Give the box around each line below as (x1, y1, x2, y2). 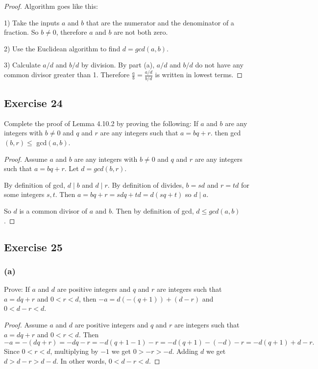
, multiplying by (50, 346, 98, 356)
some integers (4, 189, 45, 199)
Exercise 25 (4, 239, 63, 254)
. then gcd (210, 128, 241, 138)
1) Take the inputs (4, 17, 60, 27)
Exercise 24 (4, 95, 63, 110)
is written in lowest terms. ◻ (155, 69, 243, 80)
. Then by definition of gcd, (112, 205, 194, 216)
